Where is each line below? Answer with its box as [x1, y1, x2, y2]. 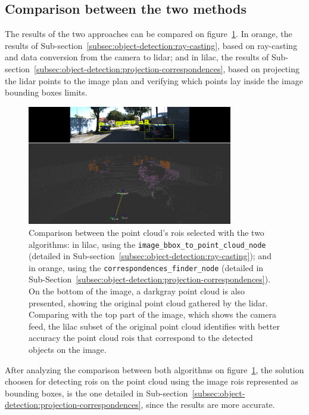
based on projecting [228, 62, 299, 75]
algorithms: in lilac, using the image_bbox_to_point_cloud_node [29, 238, 266, 250]
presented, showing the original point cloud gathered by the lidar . [29, 296, 268, 309]
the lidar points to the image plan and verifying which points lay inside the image [5, 74, 303, 87]
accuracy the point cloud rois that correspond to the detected [29, 331, 253, 344]
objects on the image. [29, 343, 107, 356]
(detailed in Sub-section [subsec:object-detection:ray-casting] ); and [29, 250, 271, 262]
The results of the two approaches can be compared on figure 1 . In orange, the [5, 27, 292, 40]
